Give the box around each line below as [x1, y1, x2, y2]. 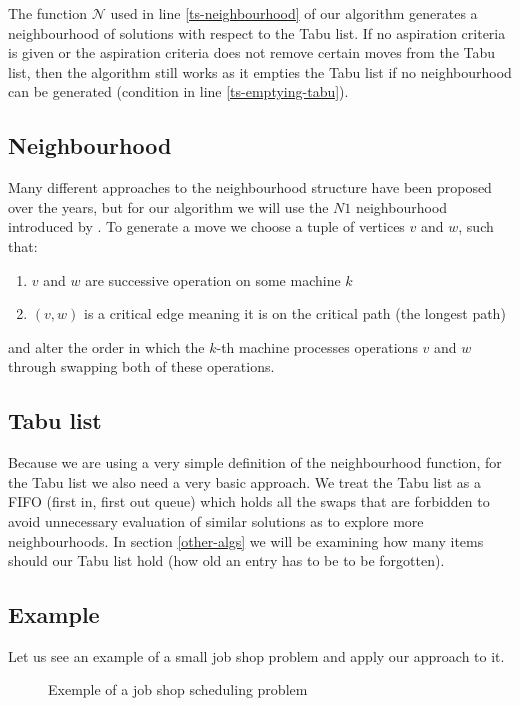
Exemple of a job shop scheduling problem [48, 679, 308, 700]
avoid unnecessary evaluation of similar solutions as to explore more [8, 510, 424, 531]
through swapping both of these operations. [8, 356, 275, 377]
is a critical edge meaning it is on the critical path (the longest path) [83, 303, 506, 324]
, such [458, 216, 494, 237]
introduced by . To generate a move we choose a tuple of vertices [8, 216, 405, 237]
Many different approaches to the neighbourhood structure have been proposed [8, 177, 492, 198]
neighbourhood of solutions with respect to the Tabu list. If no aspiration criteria [8, 22, 506, 43]
